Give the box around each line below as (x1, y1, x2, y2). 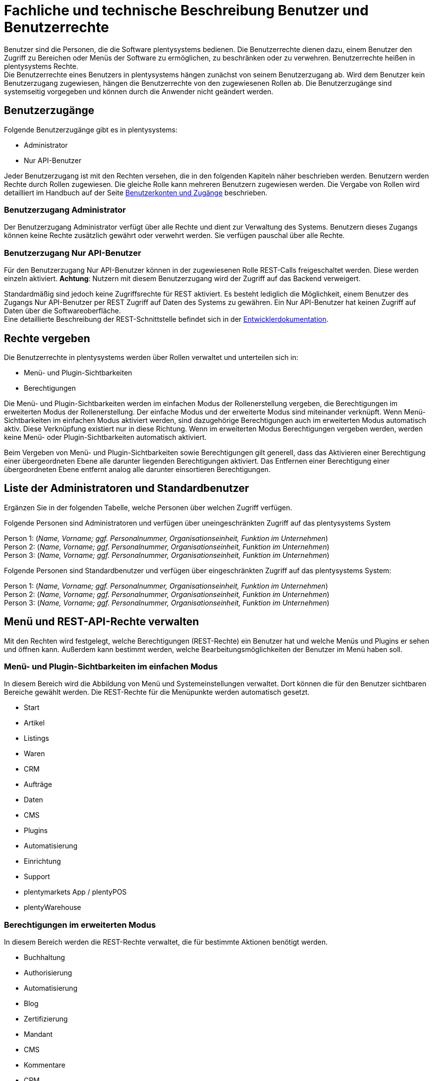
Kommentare (24, 1061, 65, 1070)
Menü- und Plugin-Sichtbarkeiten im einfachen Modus (4, 661, 218, 671)
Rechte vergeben (4, 332, 90, 345)
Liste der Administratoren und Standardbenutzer (4, 482, 249, 495)
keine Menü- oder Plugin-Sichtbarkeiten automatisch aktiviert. (4, 432, 207, 441)
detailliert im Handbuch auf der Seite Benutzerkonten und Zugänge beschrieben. (4, 188, 268, 197)
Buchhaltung (24, 953, 65, 962)
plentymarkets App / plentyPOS (24, 888, 127, 897)
